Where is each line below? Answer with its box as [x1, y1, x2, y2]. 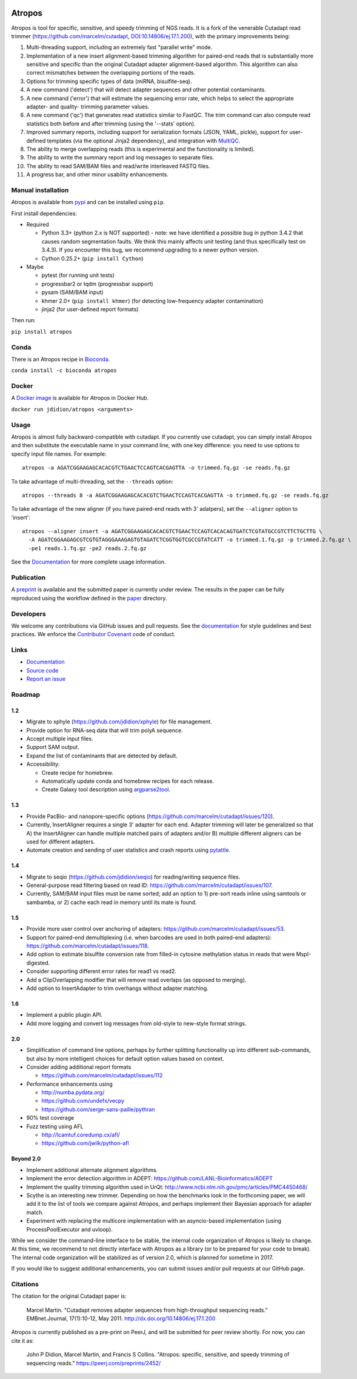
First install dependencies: [11, 210, 77, 217]
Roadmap [11, 691, 41, 699]
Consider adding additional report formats [26, 1063, 132, 1071]
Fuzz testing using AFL [26, 1123, 84, 1130]
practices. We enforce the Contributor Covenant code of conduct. [11, 631, 176, 638]
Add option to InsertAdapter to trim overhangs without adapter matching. [26, 985, 209, 992]
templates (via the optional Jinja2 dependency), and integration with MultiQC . [47, 137, 241, 144]
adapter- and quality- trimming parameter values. [26, 103, 150, 110]
